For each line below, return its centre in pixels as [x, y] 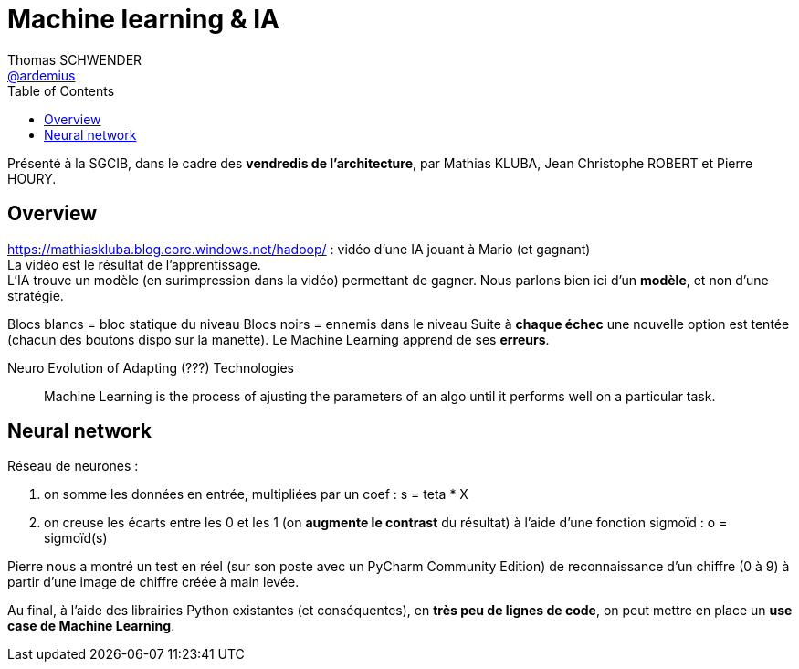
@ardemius [42, 75]
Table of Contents [61, 90]
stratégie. [36, 295]
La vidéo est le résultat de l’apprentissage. [134, 264]
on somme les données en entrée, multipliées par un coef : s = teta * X [256, 494]
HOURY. [32, 178]
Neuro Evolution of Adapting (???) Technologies [151, 367]
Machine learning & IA [143, 19]
